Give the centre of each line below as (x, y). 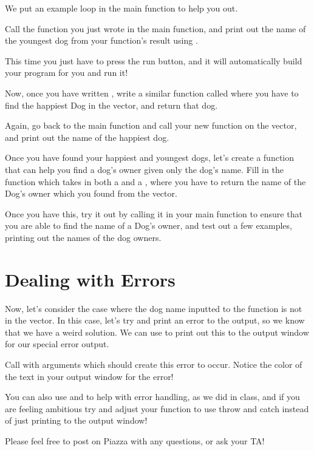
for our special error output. (57, 344)
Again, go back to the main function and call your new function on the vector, (151, 125)
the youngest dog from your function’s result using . (101, 40)
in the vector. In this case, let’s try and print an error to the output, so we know (155, 320)
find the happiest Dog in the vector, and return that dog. (111, 105)
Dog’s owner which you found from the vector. (91, 193)
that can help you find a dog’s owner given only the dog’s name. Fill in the (144, 169)
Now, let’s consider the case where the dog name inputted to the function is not (154, 308)
